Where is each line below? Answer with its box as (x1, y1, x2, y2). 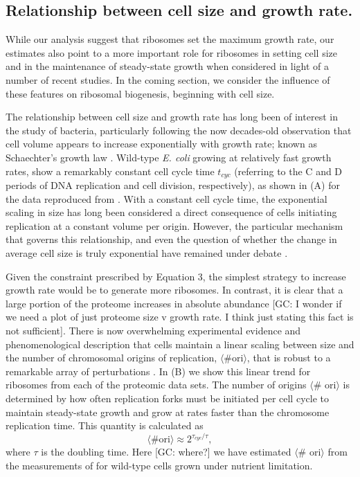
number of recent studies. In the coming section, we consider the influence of (6, 72, 330, 87)
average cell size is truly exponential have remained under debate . (6, 245, 288, 260)
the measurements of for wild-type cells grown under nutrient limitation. (6, 458, 313, 472)
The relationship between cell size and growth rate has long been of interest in (6, 109, 338, 124)
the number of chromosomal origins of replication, (6, 350, 217, 365)
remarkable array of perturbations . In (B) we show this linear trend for (6, 363, 311, 378)
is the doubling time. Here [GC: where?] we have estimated (41, 444, 291, 459)
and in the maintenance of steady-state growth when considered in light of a (6, 59, 329, 73)
